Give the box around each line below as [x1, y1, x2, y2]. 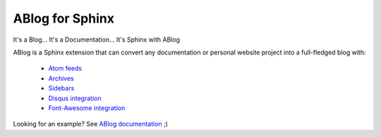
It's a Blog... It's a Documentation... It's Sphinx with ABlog [13, 35, 180, 44]
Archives [48, 74, 74, 83]
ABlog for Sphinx [13, 11, 114, 26]
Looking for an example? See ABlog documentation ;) [13, 120, 169, 129]
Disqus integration [48, 94, 102, 102]
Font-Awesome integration [48, 103, 126, 112]
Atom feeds [48, 64, 83, 73]
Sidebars [48, 84, 75, 93]
